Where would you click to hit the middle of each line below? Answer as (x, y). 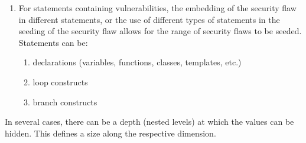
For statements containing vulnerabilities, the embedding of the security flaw (157, 8)
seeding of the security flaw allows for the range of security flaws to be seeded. (160, 31)
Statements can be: (53, 42)
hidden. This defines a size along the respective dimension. (110, 133)
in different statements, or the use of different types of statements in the (149, 19)
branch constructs (65, 102)
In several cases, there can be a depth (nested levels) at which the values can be (149, 122)
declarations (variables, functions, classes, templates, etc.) (137, 62)
